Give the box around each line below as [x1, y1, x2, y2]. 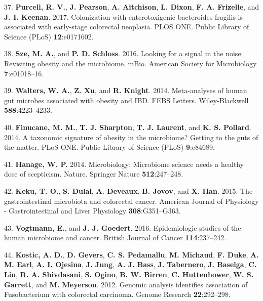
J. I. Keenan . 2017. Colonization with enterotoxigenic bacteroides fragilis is [4, 11, 243, 22]
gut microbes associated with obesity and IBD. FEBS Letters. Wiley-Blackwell [4, 95, 249, 105]
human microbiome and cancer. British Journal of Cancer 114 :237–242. [4, 232, 227, 243]
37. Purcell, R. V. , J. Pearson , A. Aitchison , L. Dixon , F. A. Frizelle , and [4, 2, 259, 12]
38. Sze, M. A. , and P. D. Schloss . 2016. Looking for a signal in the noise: [4, 48, 243, 59]
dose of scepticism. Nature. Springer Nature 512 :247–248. [4, 168, 183, 179]
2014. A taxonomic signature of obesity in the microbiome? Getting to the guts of [4, 132, 258, 142]
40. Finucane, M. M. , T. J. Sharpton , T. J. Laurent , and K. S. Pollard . [4, 121, 251, 132]
